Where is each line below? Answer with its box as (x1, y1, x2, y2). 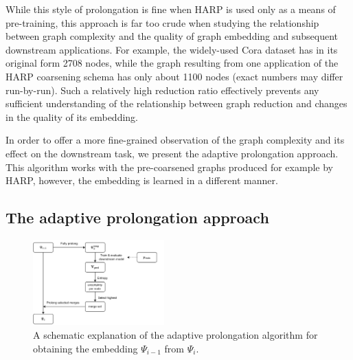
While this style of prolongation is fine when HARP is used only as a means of (5, 2, 336, 16)
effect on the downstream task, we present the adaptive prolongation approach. (5, 146, 339, 160)
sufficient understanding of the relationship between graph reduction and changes (5, 96, 348, 111)
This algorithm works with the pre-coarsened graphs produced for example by (5, 159, 333, 174)
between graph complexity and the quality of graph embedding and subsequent (5, 29, 339, 43)
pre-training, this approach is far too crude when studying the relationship (5, 15, 319, 30)
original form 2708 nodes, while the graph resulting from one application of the (5, 56, 339, 70)
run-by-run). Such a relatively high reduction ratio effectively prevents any (5, 82, 319, 97)
